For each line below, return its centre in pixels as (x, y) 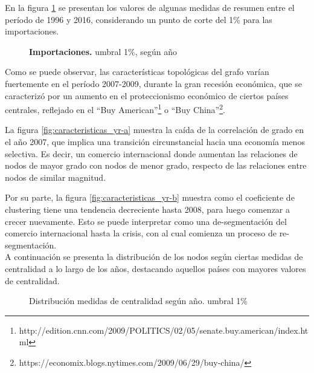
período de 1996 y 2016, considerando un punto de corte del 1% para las (139, 19)
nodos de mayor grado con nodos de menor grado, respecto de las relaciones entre (156, 165)
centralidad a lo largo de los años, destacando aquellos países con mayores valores (155, 268)
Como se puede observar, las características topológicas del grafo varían (137, 72)
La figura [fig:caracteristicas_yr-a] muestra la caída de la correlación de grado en (155, 130)
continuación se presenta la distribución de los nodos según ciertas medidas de (159, 257)
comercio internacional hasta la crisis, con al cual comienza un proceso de (141, 233)
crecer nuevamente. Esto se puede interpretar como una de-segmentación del (146, 221)
